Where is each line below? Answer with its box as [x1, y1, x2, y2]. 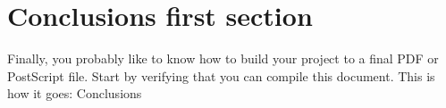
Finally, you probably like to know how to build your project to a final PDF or [7, 49, 439, 68]
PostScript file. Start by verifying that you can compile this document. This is [7, 66, 435, 85]
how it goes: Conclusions [7, 84, 142, 103]
